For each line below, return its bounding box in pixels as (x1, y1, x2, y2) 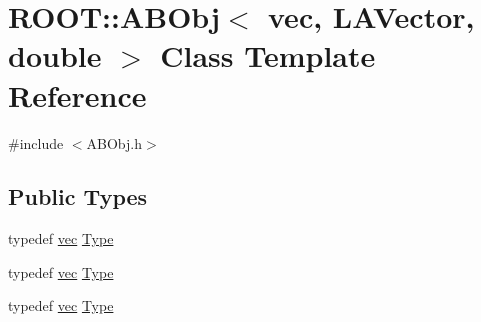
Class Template (160, 35, 376, 76)
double (8, 35, 102, 76)
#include (8, 132, 64, 153)
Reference (8, 74, 147, 115)
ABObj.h (86, 132, 143, 153)
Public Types (8, 181, 148, 212)
